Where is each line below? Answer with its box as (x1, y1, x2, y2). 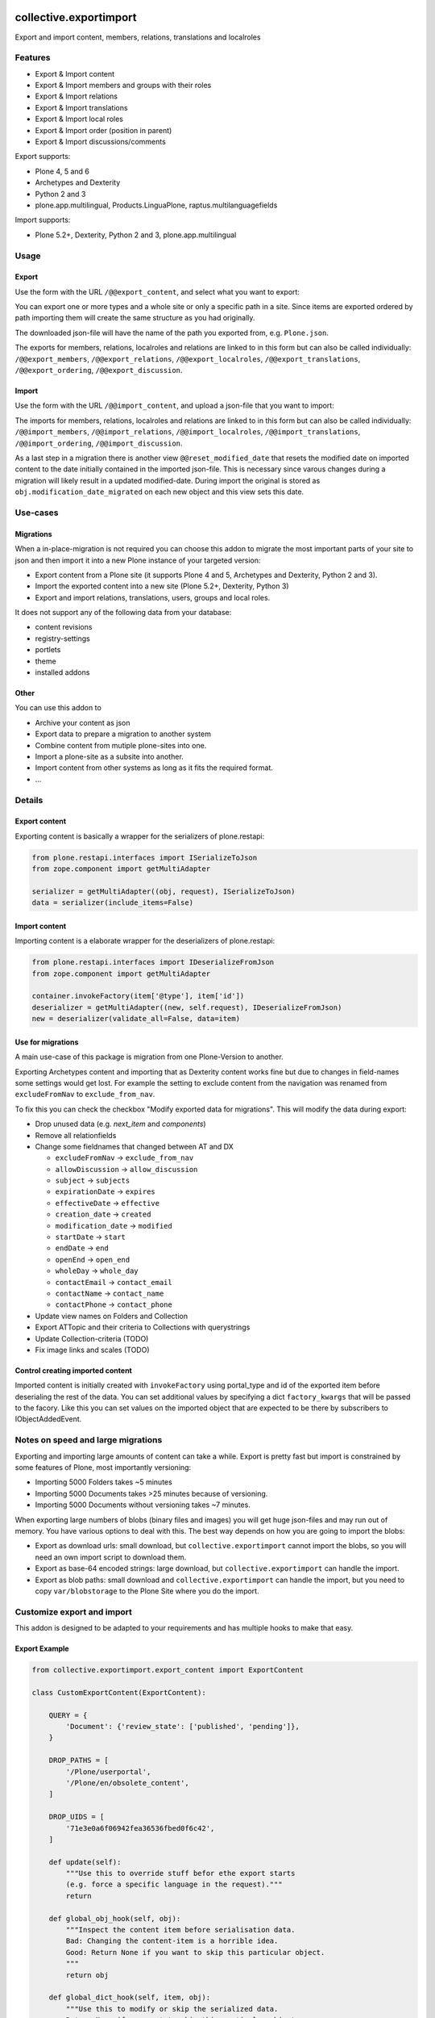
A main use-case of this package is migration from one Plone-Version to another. (14, 1052, 284, 1061)
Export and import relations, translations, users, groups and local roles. (35, 592, 271, 602)
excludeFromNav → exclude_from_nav (55, 1153, 194, 1162)
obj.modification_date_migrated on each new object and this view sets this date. (14, 487, 304, 496)
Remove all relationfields (35, 1130, 117, 1140)
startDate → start (55, 1232, 126, 1242)
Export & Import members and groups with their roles (35, 81, 212, 90)
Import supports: (14, 215, 71, 225)
